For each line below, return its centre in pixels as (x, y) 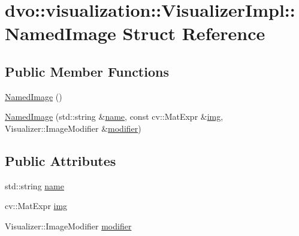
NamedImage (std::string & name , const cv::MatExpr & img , (114, 117)
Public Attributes (61, 160)
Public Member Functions (87, 71)
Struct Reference (194, 33)
